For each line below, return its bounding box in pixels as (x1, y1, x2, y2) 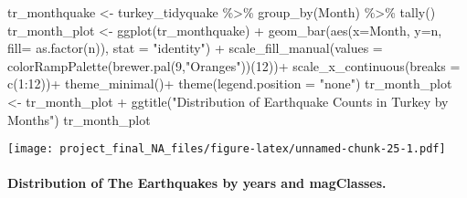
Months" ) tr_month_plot (7, 109, 151, 129)
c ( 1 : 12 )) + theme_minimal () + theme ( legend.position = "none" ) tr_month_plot (7, 74, 452, 93)
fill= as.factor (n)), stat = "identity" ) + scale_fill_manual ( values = (7, 38, 383, 57)
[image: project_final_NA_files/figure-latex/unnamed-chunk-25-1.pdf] (7, 142, 446, 156)
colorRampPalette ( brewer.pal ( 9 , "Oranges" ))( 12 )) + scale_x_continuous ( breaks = (7, 56, 461, 75)
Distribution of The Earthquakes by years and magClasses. (7, 173, 387, 193)
